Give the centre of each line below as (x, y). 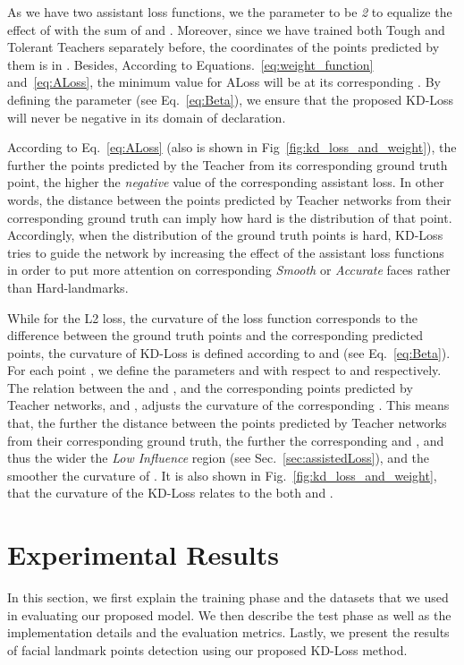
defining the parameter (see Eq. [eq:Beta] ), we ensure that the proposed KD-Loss (231, 99)
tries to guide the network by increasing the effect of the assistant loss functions (226, 252)
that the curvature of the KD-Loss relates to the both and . (170, 493)
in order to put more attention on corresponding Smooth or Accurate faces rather (229, 270)
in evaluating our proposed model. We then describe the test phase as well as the (229, 614)
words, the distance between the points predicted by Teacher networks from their (229, 199)
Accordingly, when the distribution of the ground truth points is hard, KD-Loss (225, 235)
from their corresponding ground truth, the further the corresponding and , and (226, 440)
